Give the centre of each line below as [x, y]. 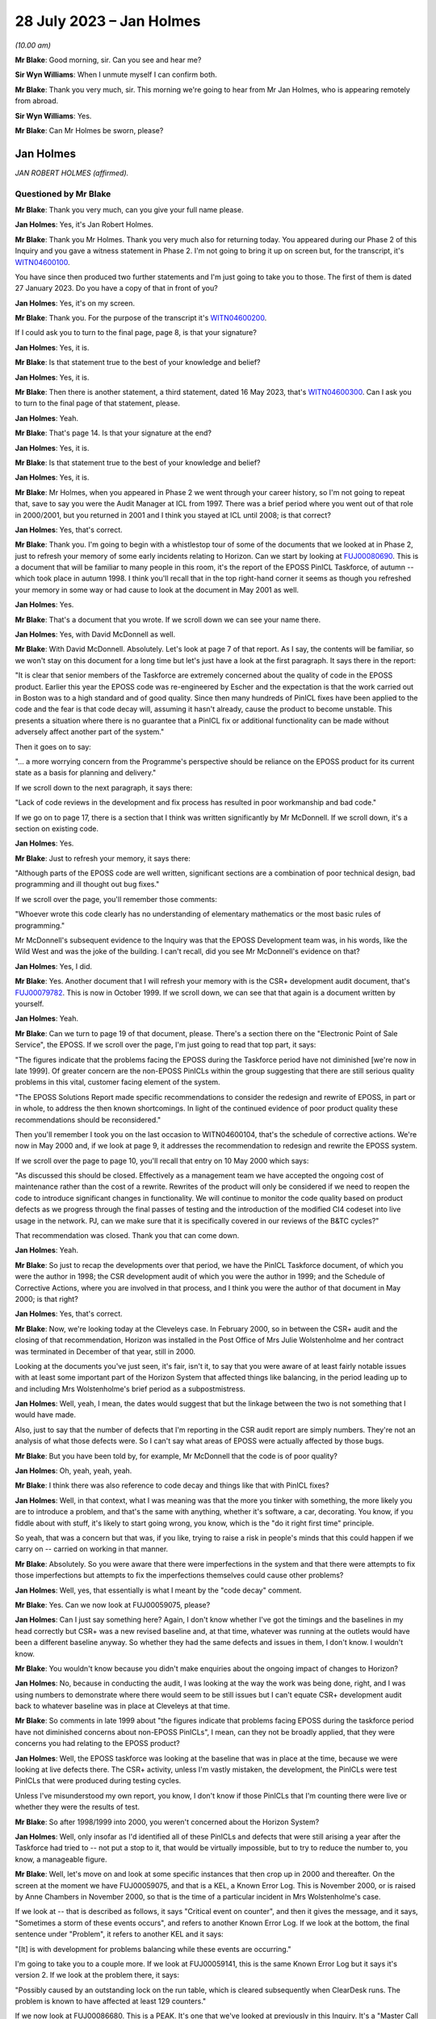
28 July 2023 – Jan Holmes [108, 21]
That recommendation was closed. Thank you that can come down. [127, 1236]
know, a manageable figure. [61, 1859]
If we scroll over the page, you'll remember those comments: [116, 899]
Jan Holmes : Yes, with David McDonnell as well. [95, 635]
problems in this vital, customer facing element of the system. [118, 1082]
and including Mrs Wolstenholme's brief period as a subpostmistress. [130, 1388]
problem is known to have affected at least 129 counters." [111, 2001]
